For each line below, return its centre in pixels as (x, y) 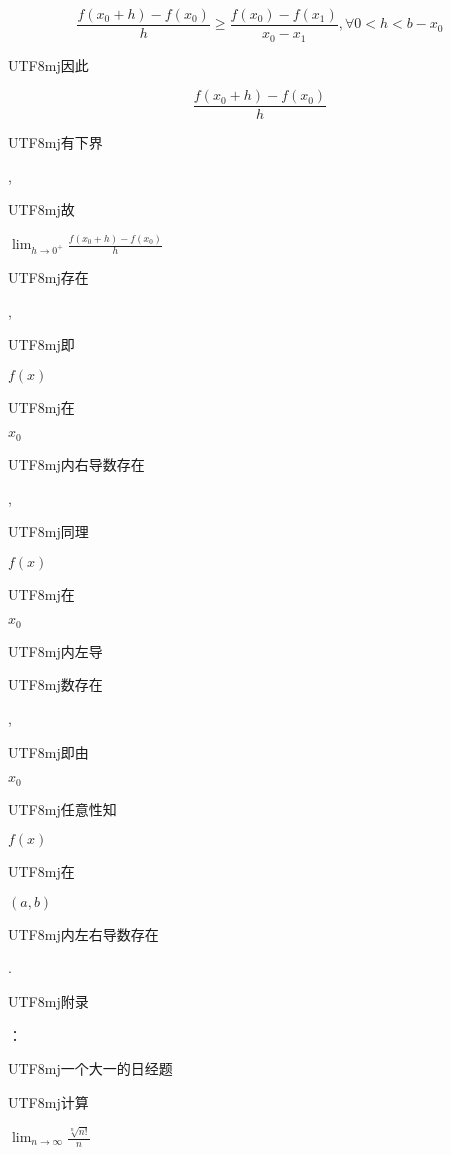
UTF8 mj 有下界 (55, 142)
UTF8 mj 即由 (48, 751)
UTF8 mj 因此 (48, 64)
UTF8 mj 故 (41, 209)
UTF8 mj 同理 (48, 531)
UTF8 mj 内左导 (55, 650)
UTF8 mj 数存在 (55, 684)
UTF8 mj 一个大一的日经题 (90, 1068)
